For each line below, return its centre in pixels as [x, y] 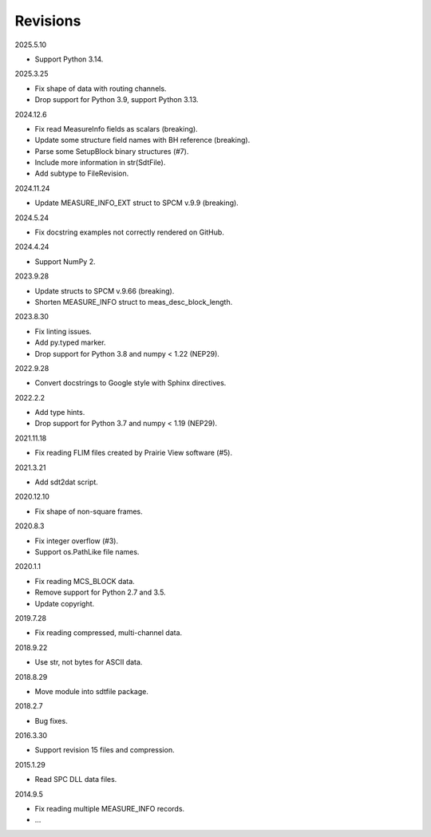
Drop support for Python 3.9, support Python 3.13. [117, 100]
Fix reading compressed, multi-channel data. [109, 633]
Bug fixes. [51, 721]
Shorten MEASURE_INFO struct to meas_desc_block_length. [134, 302]
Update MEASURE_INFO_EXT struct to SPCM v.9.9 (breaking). [136, 203]
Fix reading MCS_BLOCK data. [85, 581]
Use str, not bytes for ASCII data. [89, 662]
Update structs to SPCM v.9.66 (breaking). [105, 290]
